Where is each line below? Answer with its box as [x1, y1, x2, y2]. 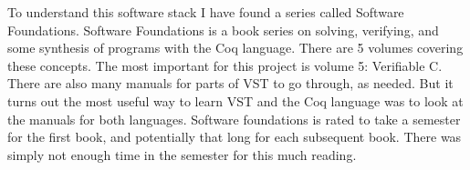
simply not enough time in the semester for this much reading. [7, 145, 357, 164]
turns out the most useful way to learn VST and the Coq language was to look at [7, 91, 464, 110]
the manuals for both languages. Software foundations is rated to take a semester [7, 109, 461, 128]
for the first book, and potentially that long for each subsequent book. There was [7, 127, 462, 146]
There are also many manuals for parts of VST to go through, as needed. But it [7, 74, 454, 93]
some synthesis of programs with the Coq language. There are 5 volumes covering [7, 38, 464, 57]
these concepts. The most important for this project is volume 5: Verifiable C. [7, 55, 443, 75]
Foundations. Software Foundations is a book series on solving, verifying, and [7, 20, 439, 39]
